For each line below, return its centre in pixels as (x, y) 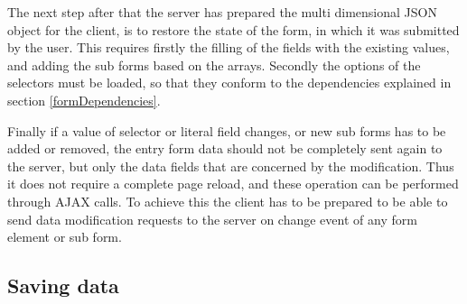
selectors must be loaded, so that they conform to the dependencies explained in (229, 83)
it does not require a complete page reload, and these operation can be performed (233, 184)
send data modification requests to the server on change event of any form (212, 219)
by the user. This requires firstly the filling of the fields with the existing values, (229, 47)
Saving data (63, 286)
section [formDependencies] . (84, 100)
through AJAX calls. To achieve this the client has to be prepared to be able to (228, 201)
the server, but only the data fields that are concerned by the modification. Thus (231, 166)
